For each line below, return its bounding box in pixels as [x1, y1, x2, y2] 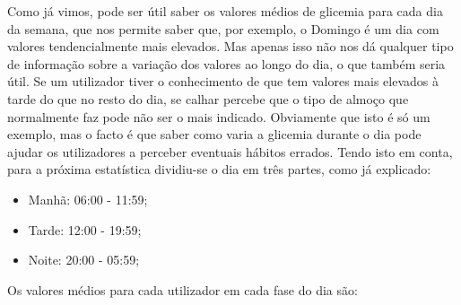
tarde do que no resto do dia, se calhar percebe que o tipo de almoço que [7, 89, 409, 108]
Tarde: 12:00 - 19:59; [28, 220, 142, 239]
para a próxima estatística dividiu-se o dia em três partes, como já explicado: [7, 160, 431, 179]
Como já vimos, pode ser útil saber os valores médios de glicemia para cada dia [7, 2, 443, 20]
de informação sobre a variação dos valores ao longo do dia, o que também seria [7, 54, 446, 73]
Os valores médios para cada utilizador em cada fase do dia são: [7, 280, 358, 299]
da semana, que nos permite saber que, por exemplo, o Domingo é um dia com [7, 19, 439, 38]
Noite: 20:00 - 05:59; [28, 250, 140, 269]
